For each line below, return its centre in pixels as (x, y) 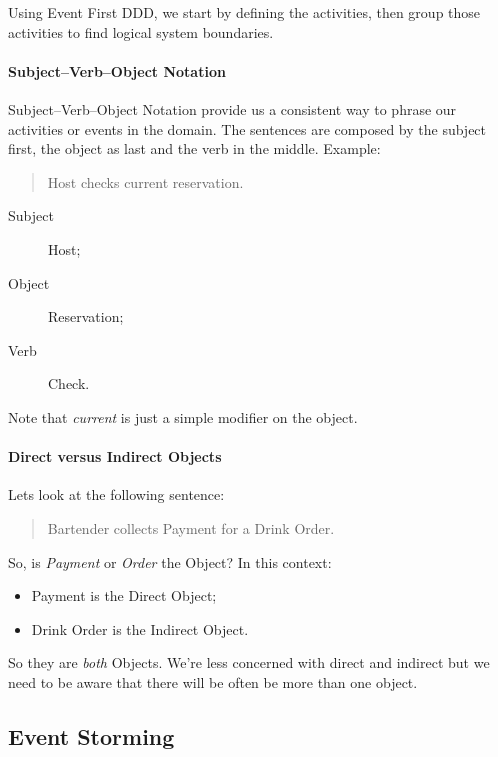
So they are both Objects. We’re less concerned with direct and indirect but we (249, 662)
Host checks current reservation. (145, 181)
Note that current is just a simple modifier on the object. (183, 416)
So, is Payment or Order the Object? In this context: (170, 561)
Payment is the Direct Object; (124, 595)
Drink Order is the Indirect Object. (140, 628)
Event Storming (91, 735)
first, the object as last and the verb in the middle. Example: (194, 148)
